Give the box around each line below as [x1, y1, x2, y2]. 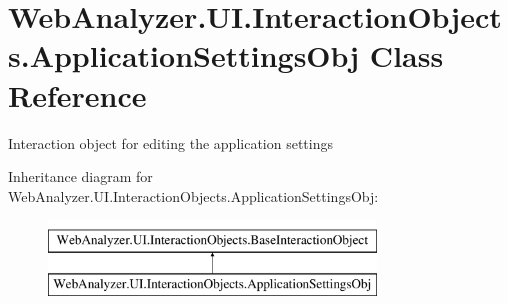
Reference [8, 74, 147, 115]
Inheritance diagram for [8, 166, 153, 187]
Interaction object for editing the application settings [8, 132, 333, 153]
